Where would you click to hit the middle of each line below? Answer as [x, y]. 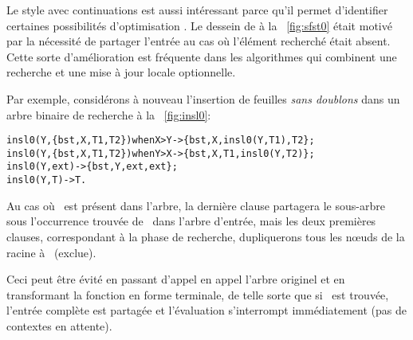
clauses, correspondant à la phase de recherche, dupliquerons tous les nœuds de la [206, 236]
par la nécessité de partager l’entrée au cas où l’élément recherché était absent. [199, 41]
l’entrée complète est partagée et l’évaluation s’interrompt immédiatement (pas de [206, 310]
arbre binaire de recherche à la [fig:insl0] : [109, 114]
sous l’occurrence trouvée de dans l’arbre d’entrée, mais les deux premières [191, 221]
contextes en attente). [59, 325]
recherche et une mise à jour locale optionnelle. [121, 72]
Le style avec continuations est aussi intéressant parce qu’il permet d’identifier [197, 10]
